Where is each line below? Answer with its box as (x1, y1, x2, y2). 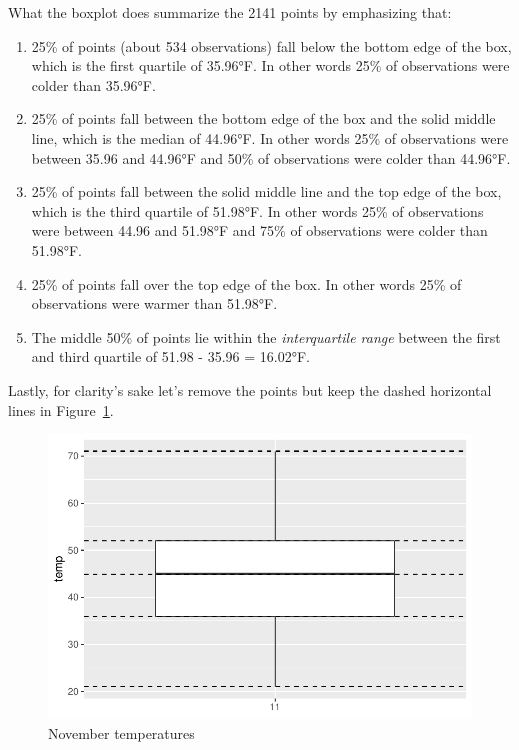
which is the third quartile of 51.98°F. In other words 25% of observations (31, 200, 484, 221)
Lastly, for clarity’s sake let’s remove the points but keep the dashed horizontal (8, 379, 492, 400)
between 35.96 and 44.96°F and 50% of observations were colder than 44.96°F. (31, 147, 511, 168)
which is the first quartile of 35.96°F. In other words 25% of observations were (31, 55, 510, 76)
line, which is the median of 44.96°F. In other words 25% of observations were (31, 127, 509, 148)
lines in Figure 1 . (8, 399, 114, 420)
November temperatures (48, 722, 195, 743)
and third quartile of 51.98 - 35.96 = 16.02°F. (31, 346, 310, 367)
